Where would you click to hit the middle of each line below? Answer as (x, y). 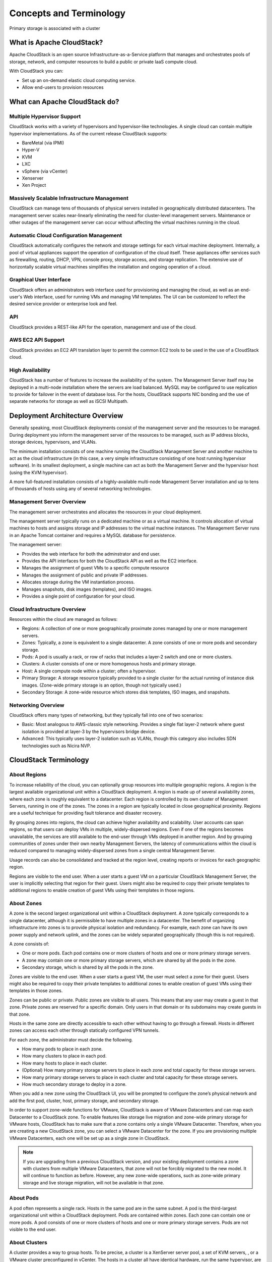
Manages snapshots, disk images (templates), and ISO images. (87, 589)
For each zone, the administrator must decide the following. (71, 1039)
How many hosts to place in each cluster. (65, 1063)
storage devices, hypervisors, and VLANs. (53, 442)
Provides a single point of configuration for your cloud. (79, 596)
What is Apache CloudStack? (56, 43)
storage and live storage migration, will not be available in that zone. (93, 1182)
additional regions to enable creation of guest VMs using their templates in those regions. (102, 890)
